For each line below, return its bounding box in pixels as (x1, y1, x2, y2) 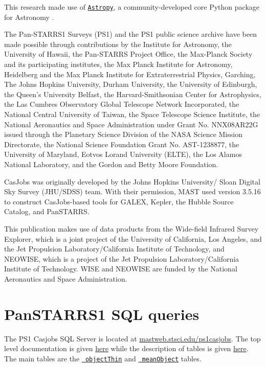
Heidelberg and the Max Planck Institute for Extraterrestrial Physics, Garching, (4, 68, 256, 79)
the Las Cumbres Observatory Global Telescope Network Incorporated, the (4, 99, 239, 109)
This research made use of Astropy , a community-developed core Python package (4, 2, 260, 12)
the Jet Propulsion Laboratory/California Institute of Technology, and (4, 243, 225, 254)
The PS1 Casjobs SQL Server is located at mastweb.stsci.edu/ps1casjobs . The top (4, 333, 261, 343)
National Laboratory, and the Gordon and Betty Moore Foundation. (4, 158, 218, 169)
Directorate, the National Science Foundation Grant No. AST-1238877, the (4, 139, 239, 149)
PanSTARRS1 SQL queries (4, 303, 199, 324)
